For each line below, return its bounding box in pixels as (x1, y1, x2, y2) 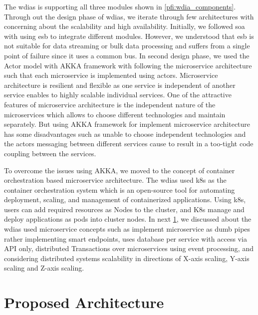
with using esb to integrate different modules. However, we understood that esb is (4, 30, 254, 41)
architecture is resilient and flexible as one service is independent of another (4, 79, 236, 90)
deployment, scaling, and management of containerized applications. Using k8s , (4, 194, 246, 205)
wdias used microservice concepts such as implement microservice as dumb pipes (4, 224, 251, 234)
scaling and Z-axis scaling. (4, 263, 84, 273)
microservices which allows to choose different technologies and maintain (4, 109, 226, 119)
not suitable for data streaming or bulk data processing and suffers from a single (4, 40, 250, 51)
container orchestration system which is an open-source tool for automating (4, 184, 235, 195)
